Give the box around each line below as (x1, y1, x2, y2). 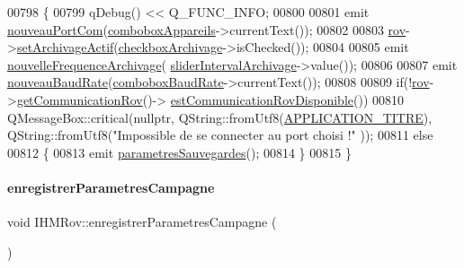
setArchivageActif (16, 38, 114, 56)
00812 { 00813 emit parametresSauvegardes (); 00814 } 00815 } (7, 143, 352, 161)
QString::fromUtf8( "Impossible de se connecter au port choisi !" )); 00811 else (7, 125, 433, 144)
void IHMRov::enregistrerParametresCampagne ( (7, 212, 277, 231)
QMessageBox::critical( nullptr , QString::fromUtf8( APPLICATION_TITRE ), (7, 108, 433, 126)
